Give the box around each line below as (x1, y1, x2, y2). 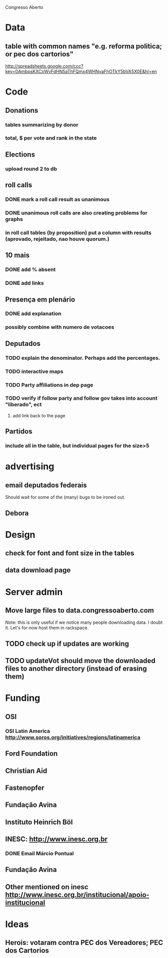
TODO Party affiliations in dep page (5, 381, 94, 388)
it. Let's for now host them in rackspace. (5, 625, 89, 631)
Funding (5, 692, 40, 704)
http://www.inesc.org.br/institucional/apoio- (5, 891, 150, 899)
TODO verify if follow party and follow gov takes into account (5, 395, 157, 402)
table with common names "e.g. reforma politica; (5, 42, 162, 50)
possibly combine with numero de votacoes (5, 324, 115, 331)
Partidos (5, 427, 33, 436)
